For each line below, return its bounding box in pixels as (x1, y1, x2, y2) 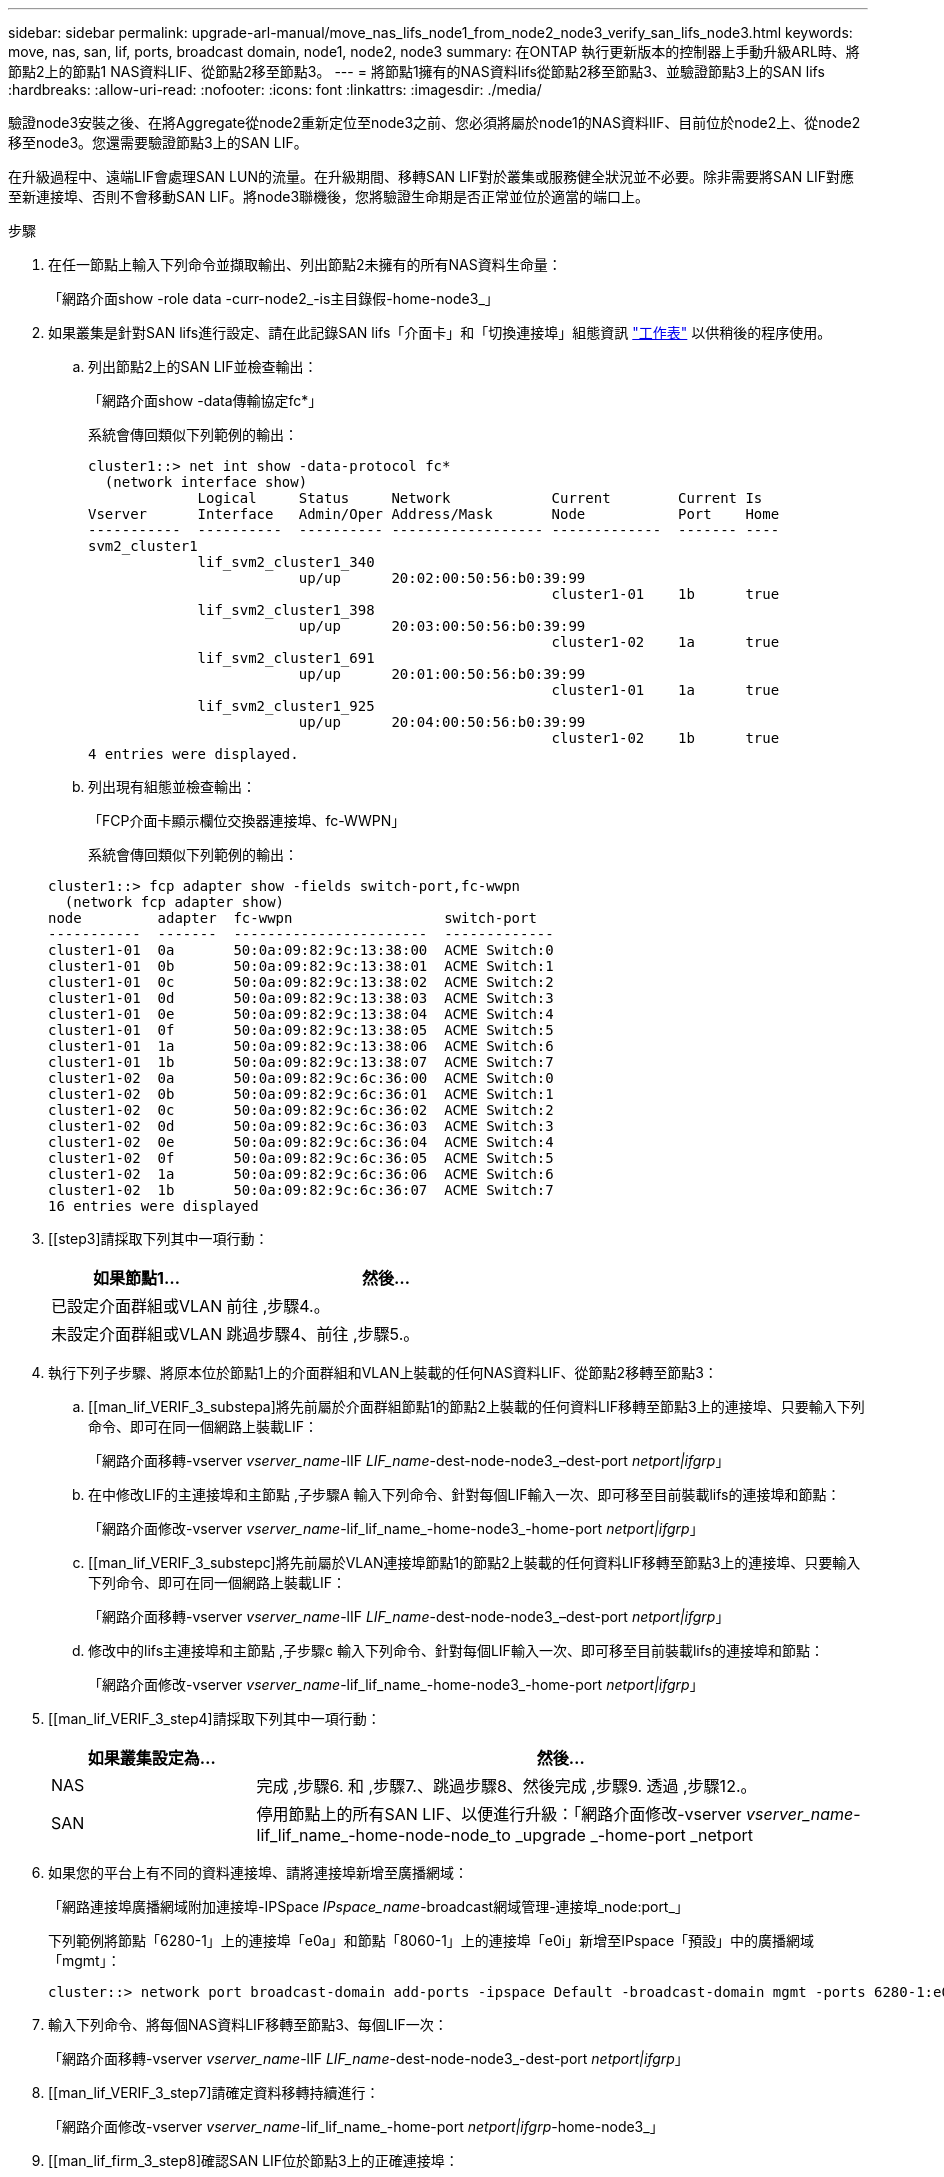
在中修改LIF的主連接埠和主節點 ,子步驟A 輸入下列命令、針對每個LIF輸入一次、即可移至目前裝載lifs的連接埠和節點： (88, 1486, 841, 1503)
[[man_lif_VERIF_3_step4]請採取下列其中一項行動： (48, 1710, 381, 1727)
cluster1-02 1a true (551, 634, 780, 650)
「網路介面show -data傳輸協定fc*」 (88, 392, 323, 409)
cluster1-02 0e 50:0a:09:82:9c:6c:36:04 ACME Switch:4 (48, 1134, 554, 1150)
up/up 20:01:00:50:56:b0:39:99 (298, 666, 586, 682)
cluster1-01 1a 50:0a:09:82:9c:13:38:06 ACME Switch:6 (48, 1038, 554, 1054)
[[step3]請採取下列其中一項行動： (48, 1230, 269, 1247)
